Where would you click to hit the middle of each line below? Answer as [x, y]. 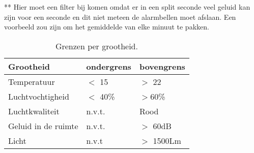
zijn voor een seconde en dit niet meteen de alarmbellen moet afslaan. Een [120, 17]
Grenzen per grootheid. [96, 46]
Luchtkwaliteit [34, 111]
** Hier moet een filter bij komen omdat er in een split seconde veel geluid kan [127, 7]
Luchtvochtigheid [39, 96]
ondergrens [109, 66]
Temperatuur [32, 81]
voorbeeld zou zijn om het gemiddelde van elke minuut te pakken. [107, 27]
